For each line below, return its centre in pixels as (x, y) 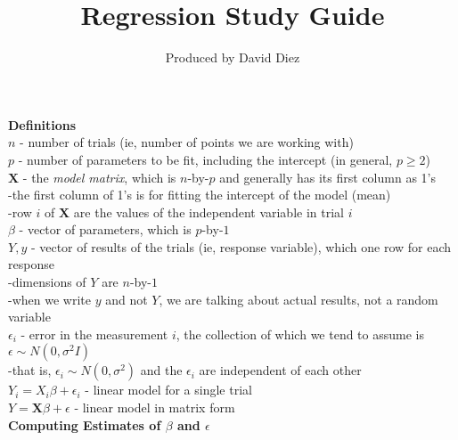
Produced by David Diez (233, 57)
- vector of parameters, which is (105, 229)
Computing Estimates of (85, 424)
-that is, (30, 370)
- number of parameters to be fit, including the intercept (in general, (205, 159)
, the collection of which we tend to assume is (300, 334)
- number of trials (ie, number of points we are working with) (187, 142)
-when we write (49, 299)
